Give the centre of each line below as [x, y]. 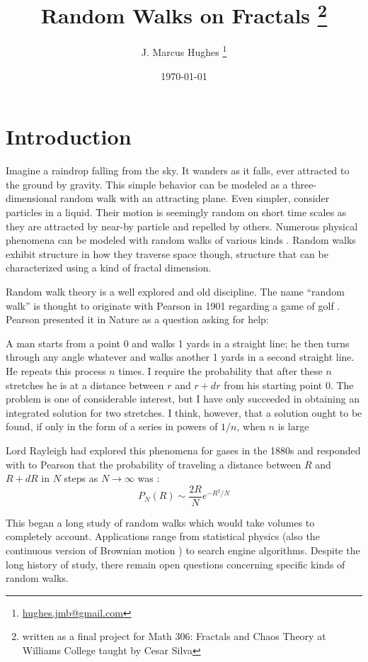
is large [293, 426]
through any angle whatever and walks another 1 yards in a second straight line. [180, 357]
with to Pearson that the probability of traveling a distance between [154, 464]
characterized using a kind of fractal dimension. [109, 268]
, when [251, 426]
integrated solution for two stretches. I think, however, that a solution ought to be [184, 412]
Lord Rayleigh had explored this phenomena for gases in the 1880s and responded [183, 450]
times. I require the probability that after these [220, 370]
